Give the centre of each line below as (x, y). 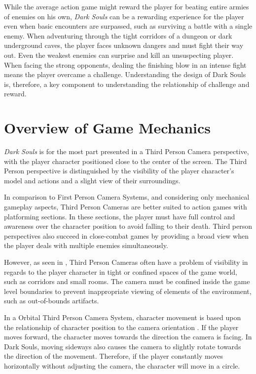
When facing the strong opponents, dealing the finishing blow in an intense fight (125, 64)
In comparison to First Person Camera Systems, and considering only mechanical (127, 197)
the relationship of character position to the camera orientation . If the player (121, 327)
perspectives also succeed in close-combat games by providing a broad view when (126, 235)
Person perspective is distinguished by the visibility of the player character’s (119, 171)
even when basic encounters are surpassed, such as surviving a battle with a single (128, 26)
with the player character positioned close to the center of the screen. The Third (126, 161)
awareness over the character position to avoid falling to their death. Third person (128, 226)
